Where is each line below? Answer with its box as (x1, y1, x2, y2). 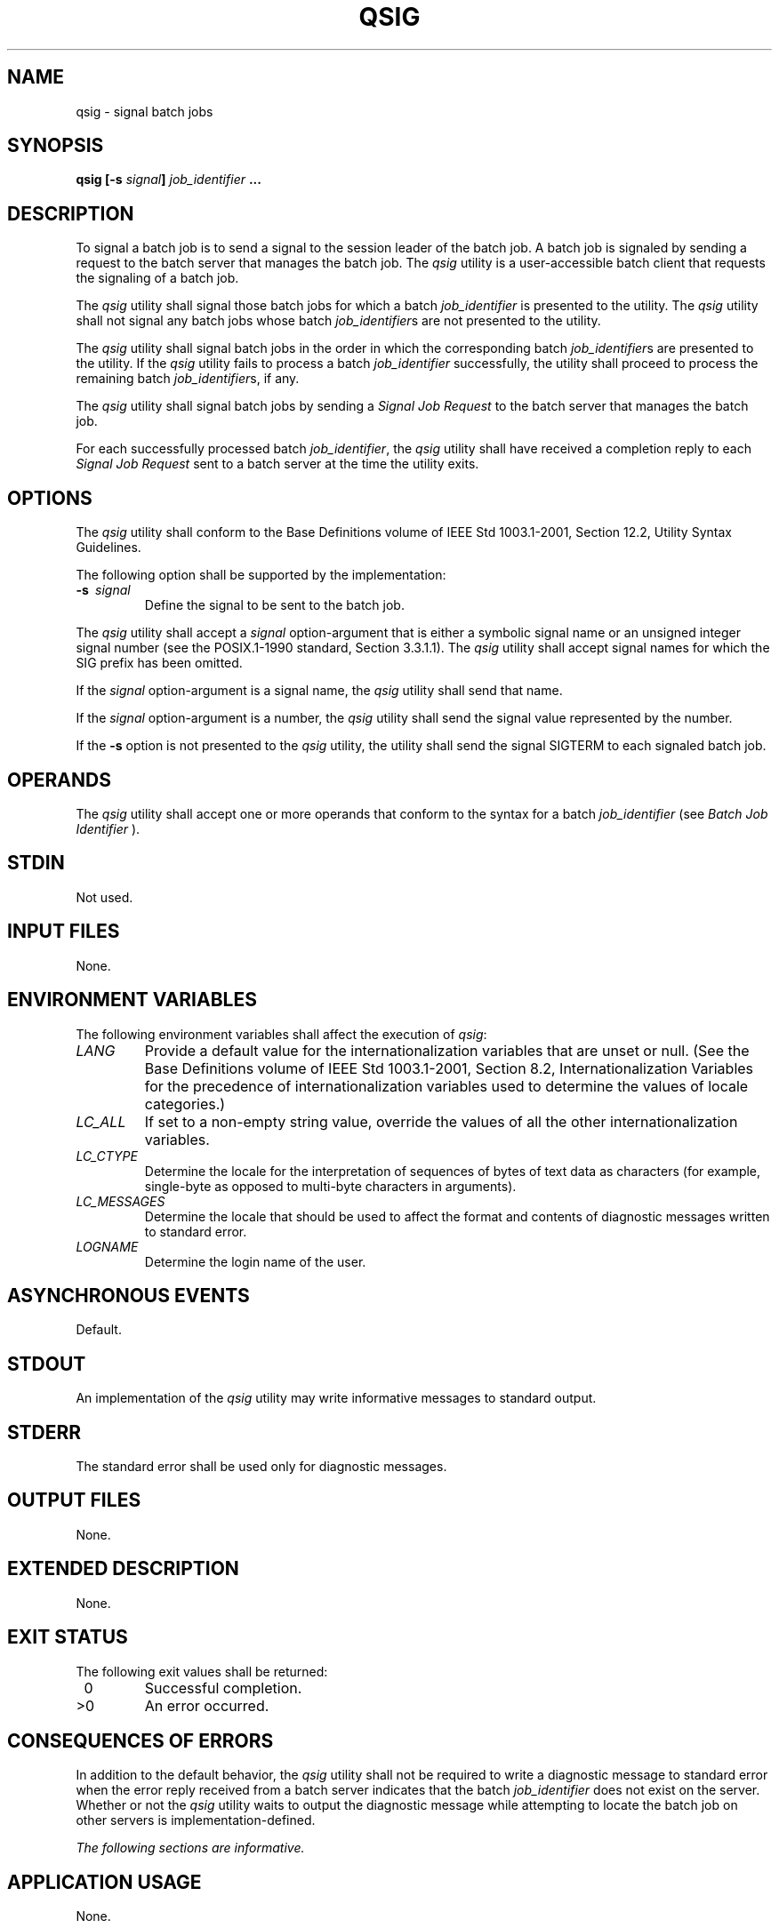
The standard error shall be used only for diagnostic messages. (76, 1459, 447, 1475)
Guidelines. (76, 540, 141, 556)
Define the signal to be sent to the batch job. (144, 597, 405, 613)
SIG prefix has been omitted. (76, 655, 243, 671)
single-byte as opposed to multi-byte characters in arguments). (144, 1178, 517, 1194)
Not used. (76, 889, 133, 905)
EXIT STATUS (7, 1626, 128, 1649)
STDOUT (7, 1352, 86, 1375)
